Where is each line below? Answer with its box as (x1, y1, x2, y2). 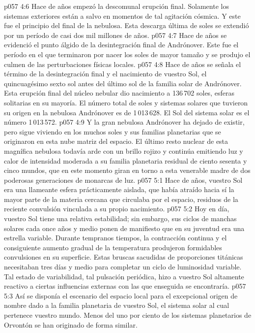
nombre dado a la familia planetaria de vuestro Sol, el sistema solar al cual (4, 300, 229, 310)
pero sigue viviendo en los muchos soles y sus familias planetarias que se (4, 126, 221, 136)
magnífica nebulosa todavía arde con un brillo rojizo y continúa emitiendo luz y (4, 145, 243, 156)
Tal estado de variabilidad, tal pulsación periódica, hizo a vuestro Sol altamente (4, 271, 244, 281)
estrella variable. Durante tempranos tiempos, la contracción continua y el (4, 233, 227, 243)
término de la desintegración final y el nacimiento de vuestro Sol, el (4, 68, 207, 79)
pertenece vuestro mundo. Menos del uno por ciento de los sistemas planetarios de (4, 310, 252, 320)
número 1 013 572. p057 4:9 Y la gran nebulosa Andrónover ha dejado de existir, (4, 117, 245, 127)
